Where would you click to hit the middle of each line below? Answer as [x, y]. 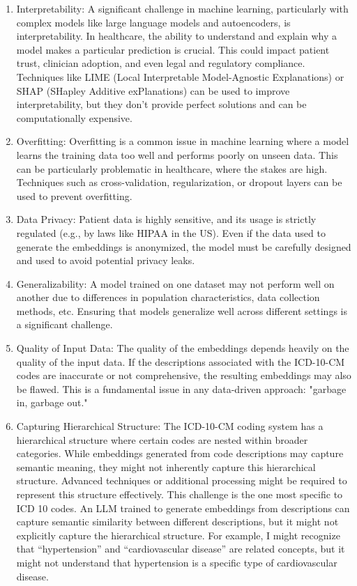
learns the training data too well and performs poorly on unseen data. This [177, 154]
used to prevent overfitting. [74, 195]
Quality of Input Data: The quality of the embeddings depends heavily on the [183, 348]
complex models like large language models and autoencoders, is [153, 22]
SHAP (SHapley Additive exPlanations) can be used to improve [153, 90]
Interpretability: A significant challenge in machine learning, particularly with [182, 8]
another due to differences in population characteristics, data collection [168, 297]
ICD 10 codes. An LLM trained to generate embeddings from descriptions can [183, 508]
